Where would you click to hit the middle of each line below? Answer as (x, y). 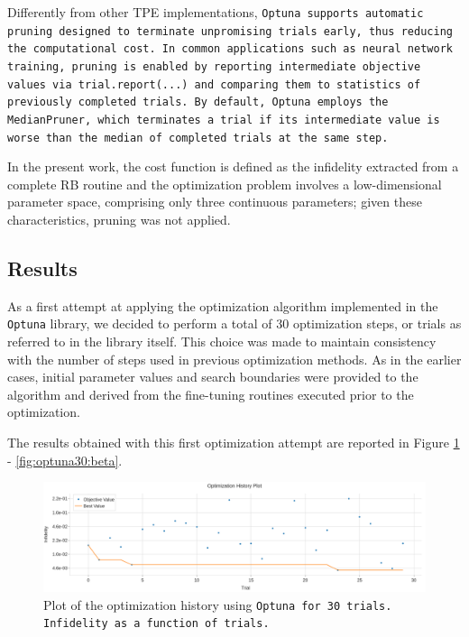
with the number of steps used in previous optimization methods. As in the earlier (234, 359)
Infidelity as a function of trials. (156, 624)
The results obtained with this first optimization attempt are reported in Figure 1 (234, 443)
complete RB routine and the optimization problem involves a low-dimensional (225, 184)
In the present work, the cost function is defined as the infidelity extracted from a (233, 166)
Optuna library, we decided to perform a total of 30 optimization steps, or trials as (234, 323)
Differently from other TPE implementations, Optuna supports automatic (216, 12)
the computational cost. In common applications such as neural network (230, 49)
